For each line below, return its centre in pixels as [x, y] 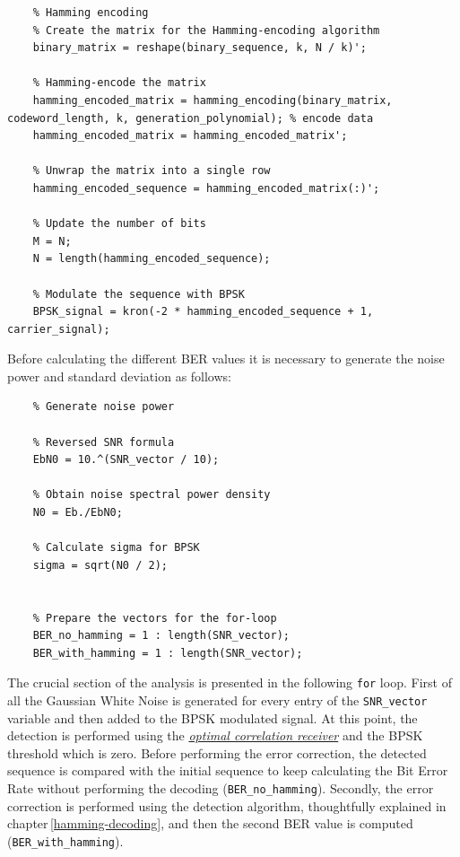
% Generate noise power [104, 407]
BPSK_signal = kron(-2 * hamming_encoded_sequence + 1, [203, 312]
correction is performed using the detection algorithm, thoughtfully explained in [227, 805]
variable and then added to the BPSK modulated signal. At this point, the [213, 717]
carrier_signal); [59, 329]
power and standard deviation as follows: [119, 376]
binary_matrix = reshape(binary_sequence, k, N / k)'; [200, 48]
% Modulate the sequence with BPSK [139, 294]
